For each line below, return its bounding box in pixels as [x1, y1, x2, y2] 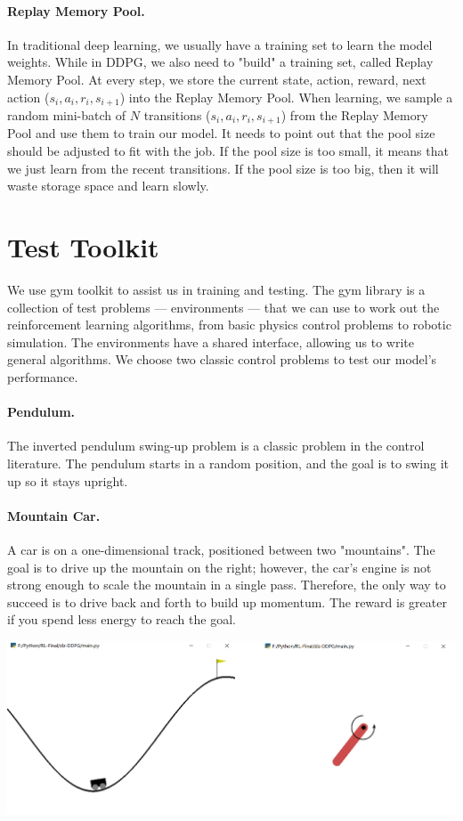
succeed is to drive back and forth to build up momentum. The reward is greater [7, 592, 447, 611]
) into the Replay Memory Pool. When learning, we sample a [119, 87, 453, 106]
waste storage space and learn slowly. [7, 176, 209, 195]
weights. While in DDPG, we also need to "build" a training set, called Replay [7, 53, 434, 71]
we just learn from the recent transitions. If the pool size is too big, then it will [7, 159, 439, 177]
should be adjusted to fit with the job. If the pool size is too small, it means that [7, 142, 449, 160]
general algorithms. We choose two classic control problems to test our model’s [7, 350, 437, 369]
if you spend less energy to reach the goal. [7, 610, 236, 629]
